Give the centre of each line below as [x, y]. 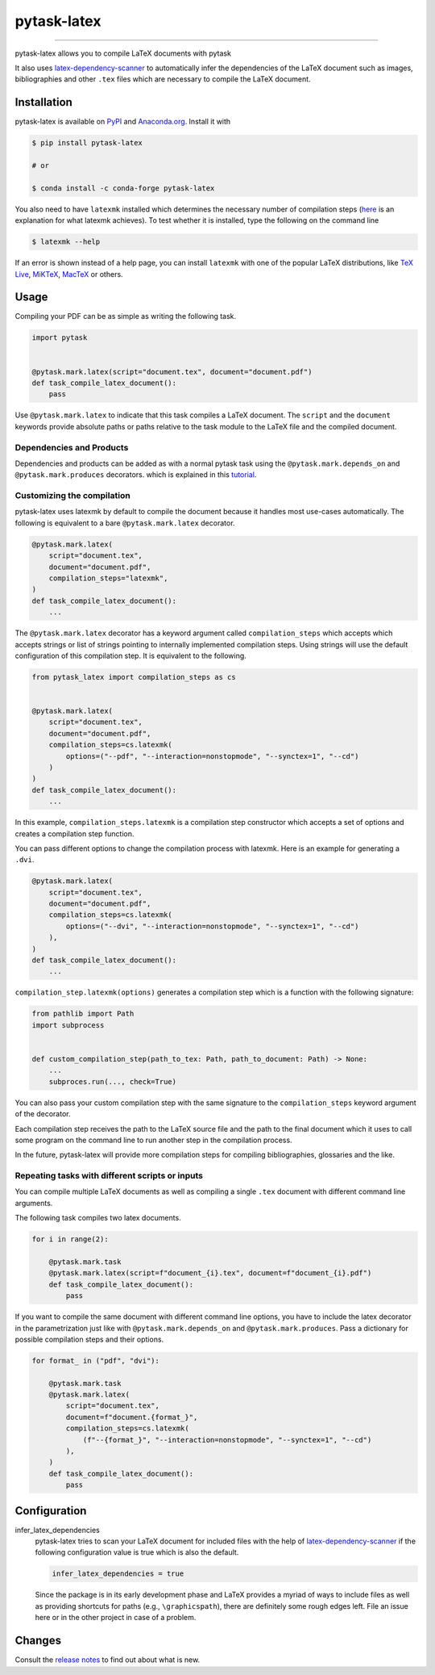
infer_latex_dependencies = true [118, 1574]
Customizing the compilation [72, 496]
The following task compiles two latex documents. [98, 1218]
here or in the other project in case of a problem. [116, 1618]
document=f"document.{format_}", [132, 1417]
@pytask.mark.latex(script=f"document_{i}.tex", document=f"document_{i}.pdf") [210, 1273]
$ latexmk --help [66, 242]
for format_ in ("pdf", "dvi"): [96, 1361]
